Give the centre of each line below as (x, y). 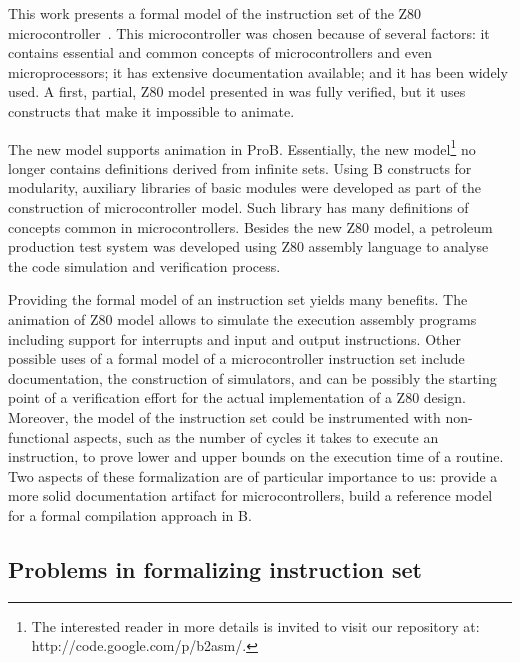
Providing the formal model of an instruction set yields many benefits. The (238, 299)
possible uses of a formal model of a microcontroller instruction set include (236, 358)
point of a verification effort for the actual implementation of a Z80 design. (237, 397)
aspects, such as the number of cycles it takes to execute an (256, 436)
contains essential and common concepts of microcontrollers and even (220, 52)
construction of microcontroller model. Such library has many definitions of (238, 207)
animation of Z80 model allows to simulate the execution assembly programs (242, 318)
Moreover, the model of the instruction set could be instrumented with (224, 416)
